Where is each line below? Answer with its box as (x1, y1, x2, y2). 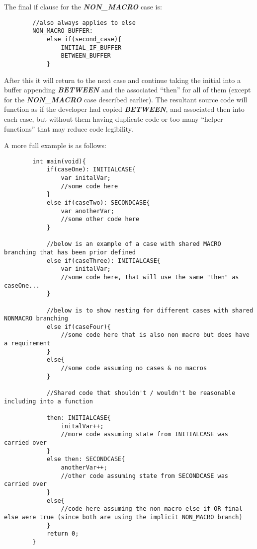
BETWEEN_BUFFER (61, 52, 111, 60)
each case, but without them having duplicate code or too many (4, 113, 199, 124)
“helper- (201, 113, 226, 124)
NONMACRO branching (4, 315, 68, 322)
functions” (4, 123, 35, 134)
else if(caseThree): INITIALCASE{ (46, 257, 161, 264)
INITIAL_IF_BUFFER (61, 44, 122, 51)
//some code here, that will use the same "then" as (61, 273, 239, 281)
